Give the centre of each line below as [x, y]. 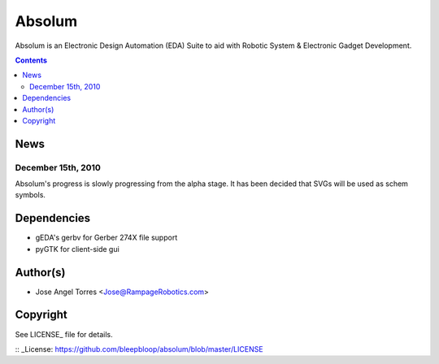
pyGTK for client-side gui [77, 249]
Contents [31, 60]
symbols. [30, 195]
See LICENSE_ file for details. [64, 334]
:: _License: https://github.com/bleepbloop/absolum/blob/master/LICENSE [139, 349]
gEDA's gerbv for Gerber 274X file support [106, 238]
